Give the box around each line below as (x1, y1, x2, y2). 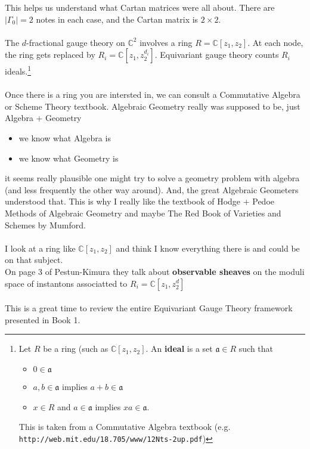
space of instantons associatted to (5, 277, 128, 289)
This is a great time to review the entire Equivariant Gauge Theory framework (5, 302, 293, 314)
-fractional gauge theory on (26, 36, 125, 48)
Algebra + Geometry (5, 112, 82, 124)
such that (238, 342, 274, 355)
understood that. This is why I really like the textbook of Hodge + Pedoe (5, 195, 275, 208)
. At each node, (247, 36, 303, 48)
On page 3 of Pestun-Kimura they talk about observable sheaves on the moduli (5, 265, 305, 277)
